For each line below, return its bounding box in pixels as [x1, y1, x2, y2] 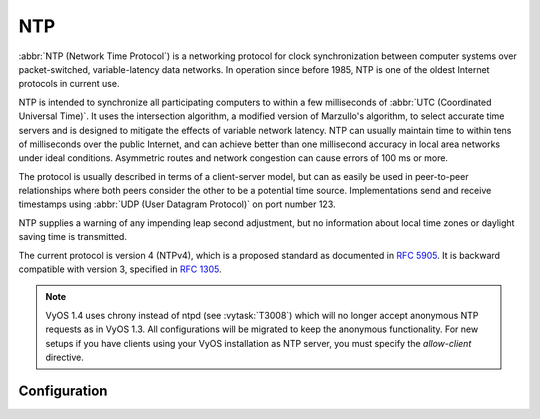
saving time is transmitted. [18, 231, 127, 243]
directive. [45, 351, 84, 363]
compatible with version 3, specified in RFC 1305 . [18, 263, 222, 275]
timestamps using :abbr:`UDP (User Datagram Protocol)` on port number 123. [18, 198, 336, 210]
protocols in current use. [18, 78, 120, 90]
